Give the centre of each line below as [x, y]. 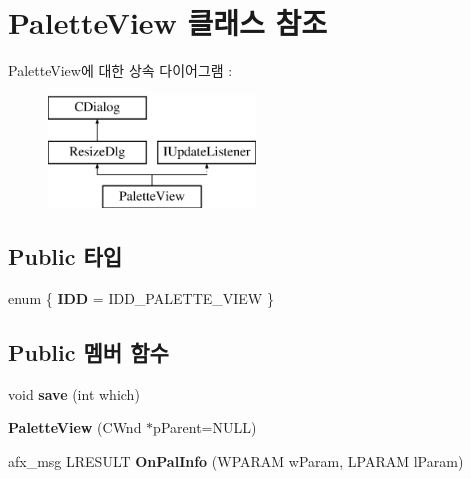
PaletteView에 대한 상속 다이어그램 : [120, 70]
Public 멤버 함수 [88, 351]
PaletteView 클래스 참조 [168, 22]
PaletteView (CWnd [75, 427]
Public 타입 [65, 256]
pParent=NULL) [205, 427]
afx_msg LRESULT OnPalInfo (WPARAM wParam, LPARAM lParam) [236, 460]
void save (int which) [74, 393]
